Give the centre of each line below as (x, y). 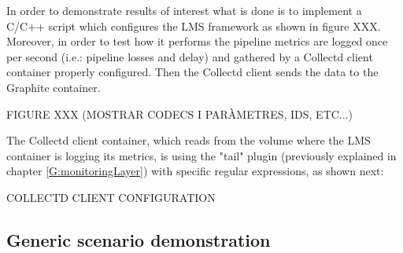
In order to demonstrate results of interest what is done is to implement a (184, 10)
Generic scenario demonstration (139, 239)
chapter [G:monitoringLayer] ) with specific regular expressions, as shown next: (195, 171)
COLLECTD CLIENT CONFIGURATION (111, 197)
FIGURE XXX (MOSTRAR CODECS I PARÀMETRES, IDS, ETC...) (179, 114)
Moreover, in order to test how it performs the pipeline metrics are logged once (197, 41)
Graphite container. (54, 87)
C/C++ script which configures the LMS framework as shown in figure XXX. (194, 26)
